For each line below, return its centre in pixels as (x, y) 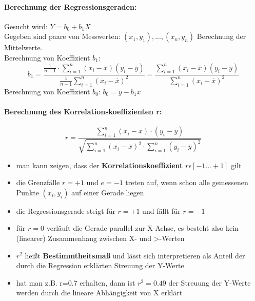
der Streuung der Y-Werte (210, 282)
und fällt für (161, 210)
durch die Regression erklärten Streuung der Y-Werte (100, 265)
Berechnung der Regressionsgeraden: (71, 6)
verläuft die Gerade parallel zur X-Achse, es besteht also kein (142, 228)
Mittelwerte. (23, 47)
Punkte (27, 192)
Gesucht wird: (26, 26)
